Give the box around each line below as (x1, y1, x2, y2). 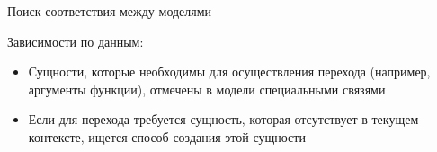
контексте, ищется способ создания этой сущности (28, 127, 306, 146)
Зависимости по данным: (7, 31, 144, 50)
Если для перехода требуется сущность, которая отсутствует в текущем (28, 110, 419, 129)
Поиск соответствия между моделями (7, 2, 212, 20)
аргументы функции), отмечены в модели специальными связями (28, 79, 386, 98)
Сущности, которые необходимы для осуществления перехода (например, (28, 62, 431, 81)
